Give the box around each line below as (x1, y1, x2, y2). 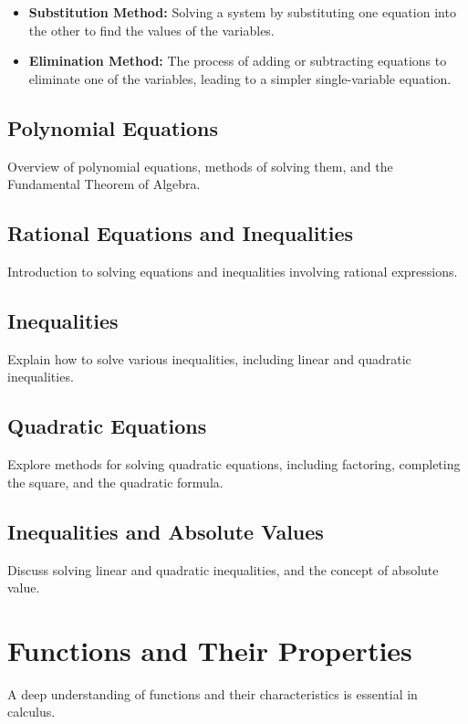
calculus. (7, 702, 56, 721)
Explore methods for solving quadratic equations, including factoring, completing (7, 455, 461, 474)
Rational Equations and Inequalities (7, 219, 354, 247)
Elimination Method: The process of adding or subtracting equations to (28, 51, 447, 70)
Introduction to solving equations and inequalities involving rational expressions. (7, 261, 458, 280)
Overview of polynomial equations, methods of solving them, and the (7, 156, 393, 175)
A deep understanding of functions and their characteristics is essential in (7, 684, 418, 703)
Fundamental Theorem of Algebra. (7, 174, 201, 194)
